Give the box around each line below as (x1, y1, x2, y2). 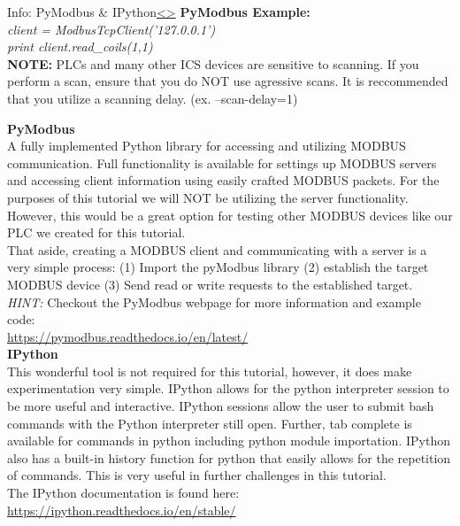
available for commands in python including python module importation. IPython (7, 431, 450, 450)
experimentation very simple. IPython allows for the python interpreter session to (7, 379, 449, 398)
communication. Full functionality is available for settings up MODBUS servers (7, 153, 437, 172)
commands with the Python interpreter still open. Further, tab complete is (7, 414, 412, 432)
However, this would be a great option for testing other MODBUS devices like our (7, 205, 453, 224)
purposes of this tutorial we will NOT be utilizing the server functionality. (7, 188, 409, 206)
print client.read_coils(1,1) (7, 37, 153, 56)
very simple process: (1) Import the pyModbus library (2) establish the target (7, 258, 429, 276)
